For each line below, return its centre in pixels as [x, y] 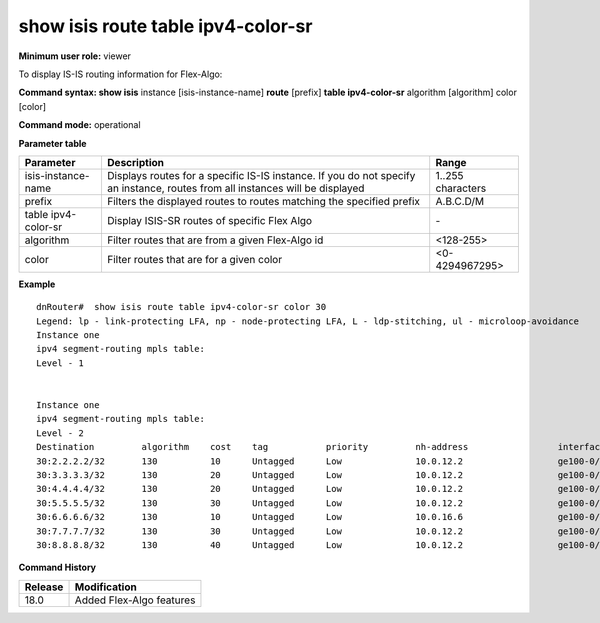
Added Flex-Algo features [135, 600]
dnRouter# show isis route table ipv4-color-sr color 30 [181, 307]
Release [44, 587]
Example [37, 284]
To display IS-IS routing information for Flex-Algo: [120, 74]
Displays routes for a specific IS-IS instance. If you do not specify [261, 175]
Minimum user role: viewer [75, 56]
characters [461, 188]
